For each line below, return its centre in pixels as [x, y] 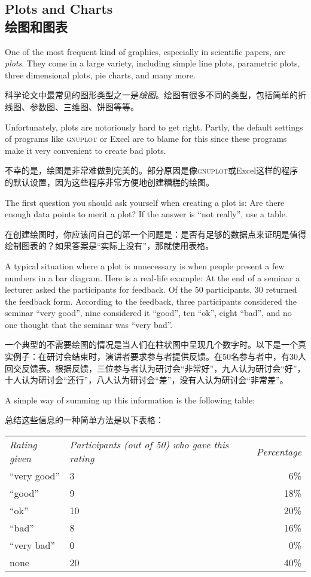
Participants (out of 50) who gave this [149, 445]
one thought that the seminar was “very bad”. [89, 324]
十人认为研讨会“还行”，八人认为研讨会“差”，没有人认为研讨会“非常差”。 [147, 380]
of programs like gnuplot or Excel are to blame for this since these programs [146, 139]
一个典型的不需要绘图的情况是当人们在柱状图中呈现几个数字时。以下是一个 [151, 344]
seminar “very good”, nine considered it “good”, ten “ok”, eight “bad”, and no [148, 313]
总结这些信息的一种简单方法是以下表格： [84, 420]
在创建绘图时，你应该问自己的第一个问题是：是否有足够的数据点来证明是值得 [155, 234]
